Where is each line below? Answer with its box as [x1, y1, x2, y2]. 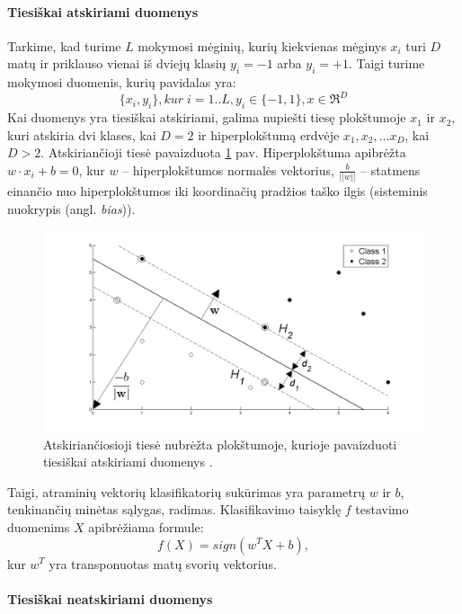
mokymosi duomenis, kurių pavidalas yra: [7, 73, 236, 92]
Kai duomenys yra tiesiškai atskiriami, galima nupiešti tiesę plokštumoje [7, 108, 406, 127]
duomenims [7, 517, 70, 536]
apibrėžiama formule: [88, 517, 204, 536]
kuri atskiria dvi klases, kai [7, 125, 156, 144]
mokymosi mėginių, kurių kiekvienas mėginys [138, 36, 386, 55]
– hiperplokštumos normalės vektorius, [122, 160, 334, 179]
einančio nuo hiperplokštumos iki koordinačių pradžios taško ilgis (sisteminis [7, 182, 428, 200]
